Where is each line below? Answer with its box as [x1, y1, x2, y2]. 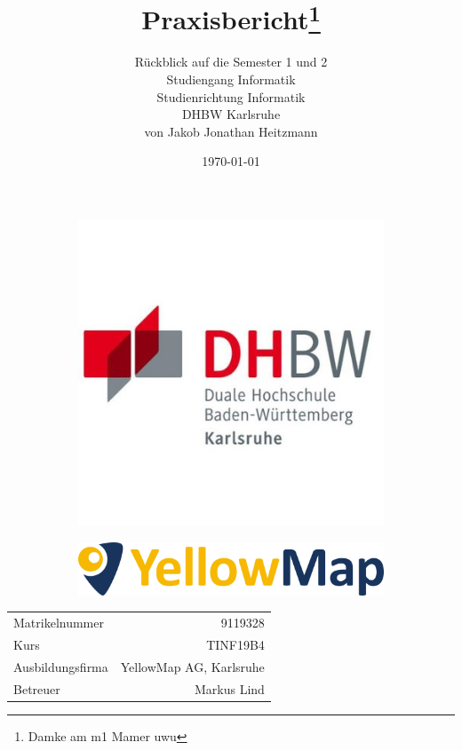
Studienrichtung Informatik [156, 87, 306, 106]
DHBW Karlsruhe [181, 105, 281, 123]
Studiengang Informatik [166, 70, 296, 89]
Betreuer [13, 679, 60, 698]
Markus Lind [194, 679, 265, 698]
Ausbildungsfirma [13, 657, 108, 675]
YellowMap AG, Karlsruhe [120, 657, 265, 675]
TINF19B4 [206, 635, 265, 653]
